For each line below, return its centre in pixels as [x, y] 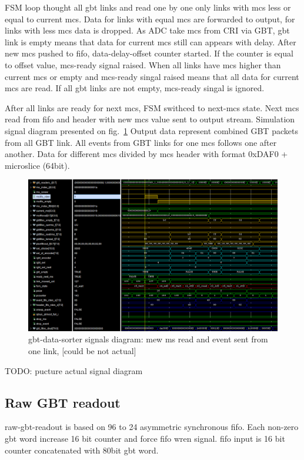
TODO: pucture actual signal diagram [74, 370]
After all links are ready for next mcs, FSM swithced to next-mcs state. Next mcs [152, 107]
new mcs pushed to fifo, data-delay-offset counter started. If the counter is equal [149, 53]
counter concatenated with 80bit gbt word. [82, 450]
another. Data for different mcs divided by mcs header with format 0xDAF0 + [146, 154]
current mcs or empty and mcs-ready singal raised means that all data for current [152, 76]
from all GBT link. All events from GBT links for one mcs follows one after [141, 142]
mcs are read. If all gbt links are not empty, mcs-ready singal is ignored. [135, 88]
